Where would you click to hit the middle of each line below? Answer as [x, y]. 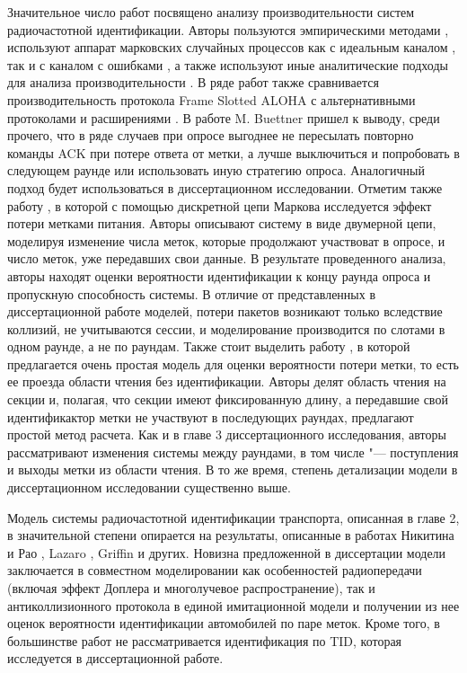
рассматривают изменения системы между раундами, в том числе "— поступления [233, 452]
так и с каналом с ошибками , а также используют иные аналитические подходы [228, 64]
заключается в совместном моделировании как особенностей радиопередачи [215, 570]
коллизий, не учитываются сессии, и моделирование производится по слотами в [226, 328]
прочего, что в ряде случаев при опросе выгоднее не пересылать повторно [211, 135]
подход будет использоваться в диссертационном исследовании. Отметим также [225, 187]
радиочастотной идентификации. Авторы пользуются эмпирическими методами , [228, 29]
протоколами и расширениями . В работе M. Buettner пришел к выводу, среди [224, 117]
